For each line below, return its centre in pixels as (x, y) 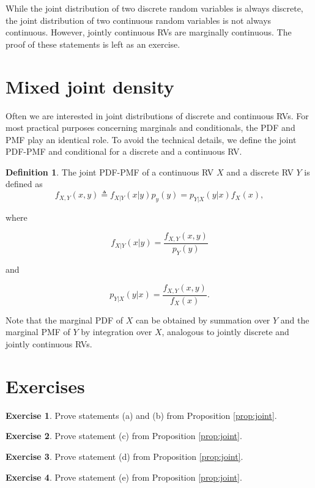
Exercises (45, 386)
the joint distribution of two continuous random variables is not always (139, 20)
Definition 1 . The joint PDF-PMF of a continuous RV (110, 172)
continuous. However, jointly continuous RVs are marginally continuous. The (149, 32)
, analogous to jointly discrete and (225, 332)
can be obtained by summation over (203, 320)
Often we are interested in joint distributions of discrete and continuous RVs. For (157, 115)
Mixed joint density (90, 86)
